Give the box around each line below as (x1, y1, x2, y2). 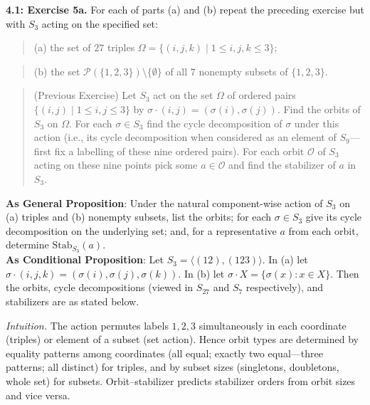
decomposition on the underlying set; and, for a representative (6, 223, 277, 238)
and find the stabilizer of (228, 157, 336, 172)
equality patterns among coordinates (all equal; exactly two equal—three (6, 345, 323, 360)
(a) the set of (33, 40, 91, 55)
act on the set (153, 88, 213, 102)
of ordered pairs (227, 88, 296, 102)
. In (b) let (178, 265, 225, 280)
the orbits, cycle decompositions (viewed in (6, 280, 194, 295)
